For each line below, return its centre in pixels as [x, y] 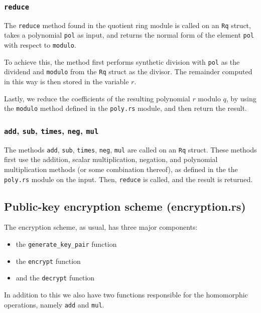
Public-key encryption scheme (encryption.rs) [125, 206]
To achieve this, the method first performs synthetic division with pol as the [122, 61]
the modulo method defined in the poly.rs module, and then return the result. [125, 108]
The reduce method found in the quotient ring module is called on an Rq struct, [127, 25]
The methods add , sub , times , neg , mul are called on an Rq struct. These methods [130, 149]
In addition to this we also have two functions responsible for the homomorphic [126, 294]
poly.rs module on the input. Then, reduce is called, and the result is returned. [128, 179]
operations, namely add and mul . [54, 304]
